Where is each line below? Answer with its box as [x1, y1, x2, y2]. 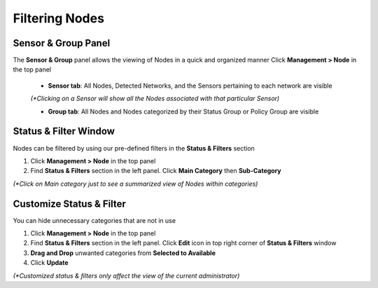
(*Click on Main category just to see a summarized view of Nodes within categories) [13, 179, 258, 188]
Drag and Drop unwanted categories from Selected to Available [30, 249, 216, 257]
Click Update [30, 259, 69, 267]
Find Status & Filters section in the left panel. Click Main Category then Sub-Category [30, 167, 281, 175]
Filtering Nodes [13, 11, 105, 26]
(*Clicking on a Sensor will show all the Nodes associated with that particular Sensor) [30, 95, 280, 103]
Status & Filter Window [13, 125, 115, 137]
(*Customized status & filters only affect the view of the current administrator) [13, 271, 240, 280]
